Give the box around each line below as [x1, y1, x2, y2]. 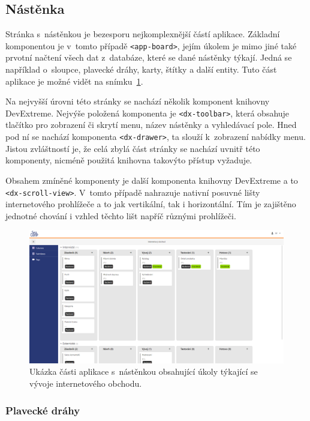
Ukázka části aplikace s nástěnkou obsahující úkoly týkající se [29, 365, 258, 378]
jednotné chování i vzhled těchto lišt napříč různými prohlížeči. [5, 209, 236, 222]
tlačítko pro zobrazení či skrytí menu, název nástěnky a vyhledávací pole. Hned [5, 118, 297, 131]
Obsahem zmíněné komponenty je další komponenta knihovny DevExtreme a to [5, 174, 298, 186]
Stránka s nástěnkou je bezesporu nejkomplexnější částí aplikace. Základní [5, 28, 280, 40]
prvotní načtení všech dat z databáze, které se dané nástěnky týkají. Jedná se [5, 51, 292, 64]
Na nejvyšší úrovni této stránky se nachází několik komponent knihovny [5, 95, 270, 108]
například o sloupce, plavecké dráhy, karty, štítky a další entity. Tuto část [5, 63, 277, 76]
